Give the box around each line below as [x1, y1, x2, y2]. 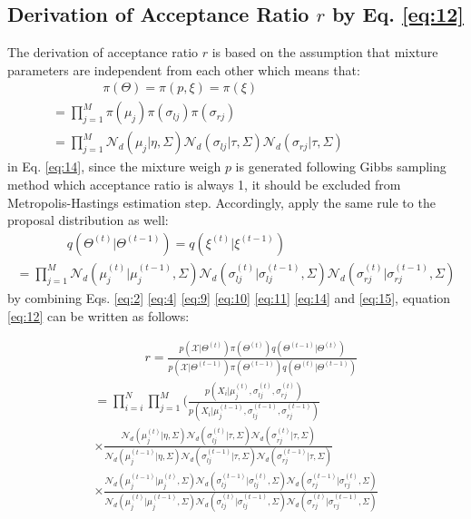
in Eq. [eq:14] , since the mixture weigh [7, 157, 221, 176]
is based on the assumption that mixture [211, 43, 438, 62]
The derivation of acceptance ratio [7, 43, 199, 62]
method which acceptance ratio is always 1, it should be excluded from [7, 175, 401, 194]
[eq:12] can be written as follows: [7, 306, 190, 325]
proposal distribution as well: [7, 211, 169, 230]
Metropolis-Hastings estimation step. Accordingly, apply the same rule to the [7, 192, 436, 211]
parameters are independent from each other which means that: [7, 60, 360, 79]
